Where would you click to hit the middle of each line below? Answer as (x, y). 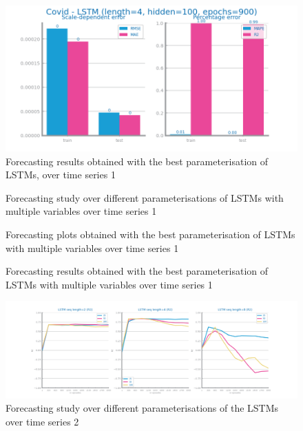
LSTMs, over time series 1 (61, 175)
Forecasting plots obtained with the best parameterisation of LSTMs (150, 234)
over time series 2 (42, 421)
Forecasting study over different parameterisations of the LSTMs (142, 408)
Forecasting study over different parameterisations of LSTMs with (145, 197)
